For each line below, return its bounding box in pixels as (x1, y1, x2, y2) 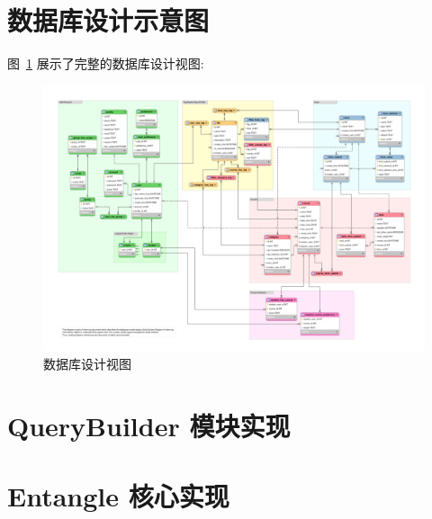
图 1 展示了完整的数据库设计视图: (7, 54, 204, 73)
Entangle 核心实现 (7, 478, 229, 515)
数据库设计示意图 (7, 2, 210, 39)
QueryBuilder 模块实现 (7, 407, 291, 443)
